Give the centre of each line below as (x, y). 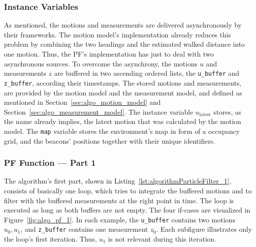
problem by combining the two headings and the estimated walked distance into (125, 44)
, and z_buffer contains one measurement (84, 229)
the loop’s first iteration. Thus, (50, 239)
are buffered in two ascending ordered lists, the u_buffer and (147, 73)
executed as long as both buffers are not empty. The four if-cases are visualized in (127, 210)
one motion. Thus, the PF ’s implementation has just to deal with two (109, 54)
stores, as (227, 111)
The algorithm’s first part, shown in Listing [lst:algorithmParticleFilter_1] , (118, 181)
